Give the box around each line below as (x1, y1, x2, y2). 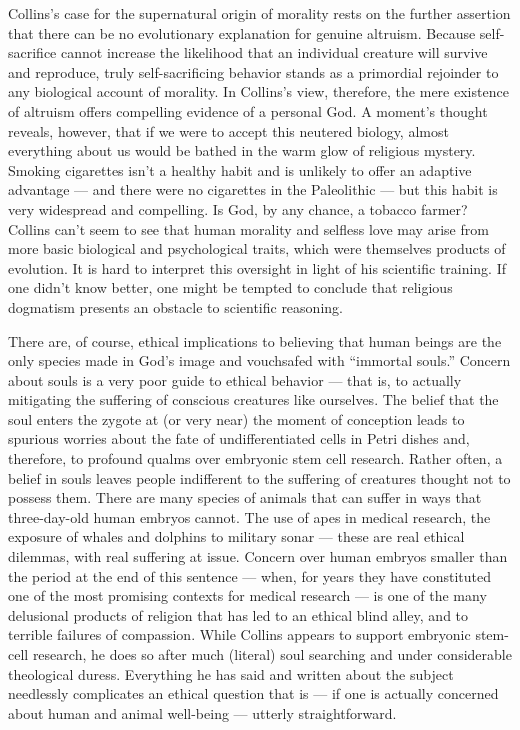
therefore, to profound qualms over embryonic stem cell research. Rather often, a (8, 448, 503, 469)
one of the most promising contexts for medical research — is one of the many (8, 585, 487, 606)
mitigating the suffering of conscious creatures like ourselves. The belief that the (8, 389, 499, 410)
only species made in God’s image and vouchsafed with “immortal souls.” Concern (8, 350, 511, 371)
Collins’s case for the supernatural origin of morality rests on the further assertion (8, 3, 511, 23)
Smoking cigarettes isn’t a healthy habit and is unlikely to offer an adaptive (8, 159, 472, 180)
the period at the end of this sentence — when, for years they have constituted (8, 565, 492, 586)
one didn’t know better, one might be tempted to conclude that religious (8, 277, 453, 298)
